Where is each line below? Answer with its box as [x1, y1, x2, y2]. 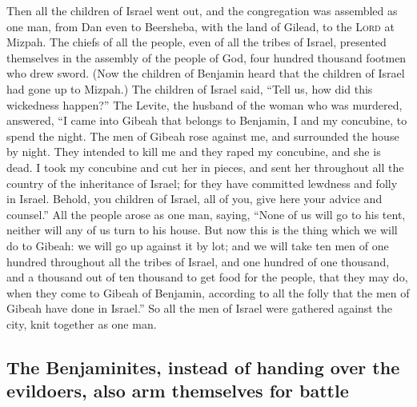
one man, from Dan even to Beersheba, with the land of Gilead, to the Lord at [6, 18, 395, 34]
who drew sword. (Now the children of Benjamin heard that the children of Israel [6, 65, 405, 82]
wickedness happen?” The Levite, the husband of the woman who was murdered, [6, 96, 403, 113]
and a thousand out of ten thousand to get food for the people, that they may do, [6, 269, 408, 285]
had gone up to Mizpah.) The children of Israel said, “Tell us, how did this [6, 80, 373, 97]
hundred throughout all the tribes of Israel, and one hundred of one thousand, [6, 253, 390, 269]
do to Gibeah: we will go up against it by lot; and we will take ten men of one [6, 237, 389, 253]
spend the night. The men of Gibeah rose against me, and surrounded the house [6, 127, 399, 144]
